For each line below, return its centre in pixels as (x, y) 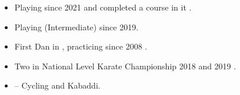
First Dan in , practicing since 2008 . (81, 46)
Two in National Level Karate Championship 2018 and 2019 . (125, 66)
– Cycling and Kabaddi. (57, 85)
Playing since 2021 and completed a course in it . (103, 7)
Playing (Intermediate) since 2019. (76, 27)
